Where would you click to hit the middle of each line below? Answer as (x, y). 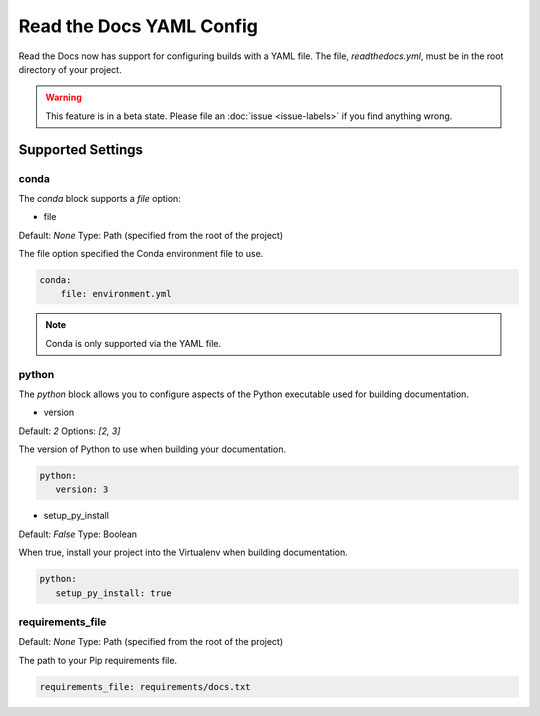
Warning (63, 97)
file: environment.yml (116, 294)
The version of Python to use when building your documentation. (152, 449)
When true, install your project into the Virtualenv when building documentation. (183, 552)
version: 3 (82, 489)
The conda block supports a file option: (100, 198)
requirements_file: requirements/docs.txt (145, 686)
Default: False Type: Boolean (78, 534)
